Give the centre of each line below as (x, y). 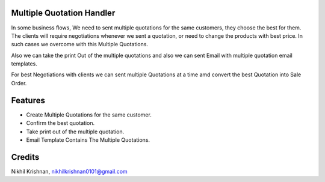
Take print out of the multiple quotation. (75, 132)
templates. (24, 64)
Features (28, 100)
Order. (19, 83)
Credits (25, 157)
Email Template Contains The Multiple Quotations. (88, 140)
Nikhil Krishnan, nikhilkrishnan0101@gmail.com (69, 171)
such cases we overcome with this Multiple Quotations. (80, 44)
